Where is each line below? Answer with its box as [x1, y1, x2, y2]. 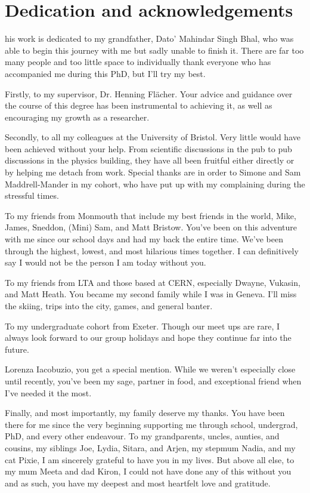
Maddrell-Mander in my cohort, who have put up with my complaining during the [5, 177, 305, 190]
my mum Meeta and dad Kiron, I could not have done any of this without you [5, 465, 292, 477]
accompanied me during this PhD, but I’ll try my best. [5, 67, 206, 79]
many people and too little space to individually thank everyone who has [5, 56, 271, 68]
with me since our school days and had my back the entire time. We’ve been [5, 233, 283, 245]
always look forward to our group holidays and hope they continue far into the [5, 331, 292, 344]
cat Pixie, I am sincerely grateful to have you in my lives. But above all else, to [5, 453, 294, 466]
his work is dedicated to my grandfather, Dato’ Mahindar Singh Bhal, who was [5, 32, 294, 45]
